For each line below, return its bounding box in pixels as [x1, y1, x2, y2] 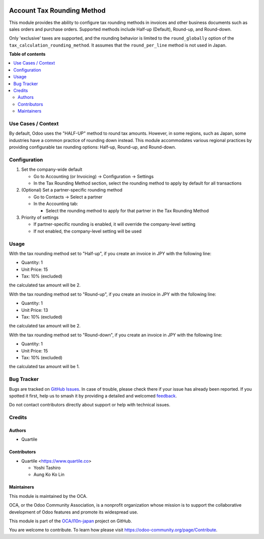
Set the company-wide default [21, 166, 83, 172]
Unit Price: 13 [21, 307, 48, 313]
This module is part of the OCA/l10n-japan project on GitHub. [9, 518, 132, 524]
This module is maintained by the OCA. [9, 493, 88, 499]
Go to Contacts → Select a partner [33, 194, 103, 200]
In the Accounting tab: [33, 201, 78, 207]
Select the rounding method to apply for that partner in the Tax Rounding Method [45, 208, 209, 213]
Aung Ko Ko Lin [33, 471, 65, 477]
